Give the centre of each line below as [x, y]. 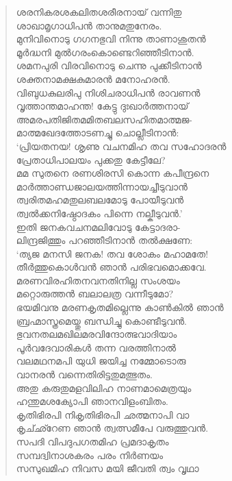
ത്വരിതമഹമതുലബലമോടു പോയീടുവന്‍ [100, 200]
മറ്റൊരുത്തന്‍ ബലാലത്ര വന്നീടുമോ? [95, 294]
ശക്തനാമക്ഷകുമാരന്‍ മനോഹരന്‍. [93, 78]
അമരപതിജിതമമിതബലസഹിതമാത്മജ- [104, 119]
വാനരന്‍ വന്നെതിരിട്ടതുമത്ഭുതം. [84, 374]
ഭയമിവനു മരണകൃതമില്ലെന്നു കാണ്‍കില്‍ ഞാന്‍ [120, 307]
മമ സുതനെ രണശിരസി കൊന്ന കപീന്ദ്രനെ [113, 173]
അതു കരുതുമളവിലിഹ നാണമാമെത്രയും [104, 387]
